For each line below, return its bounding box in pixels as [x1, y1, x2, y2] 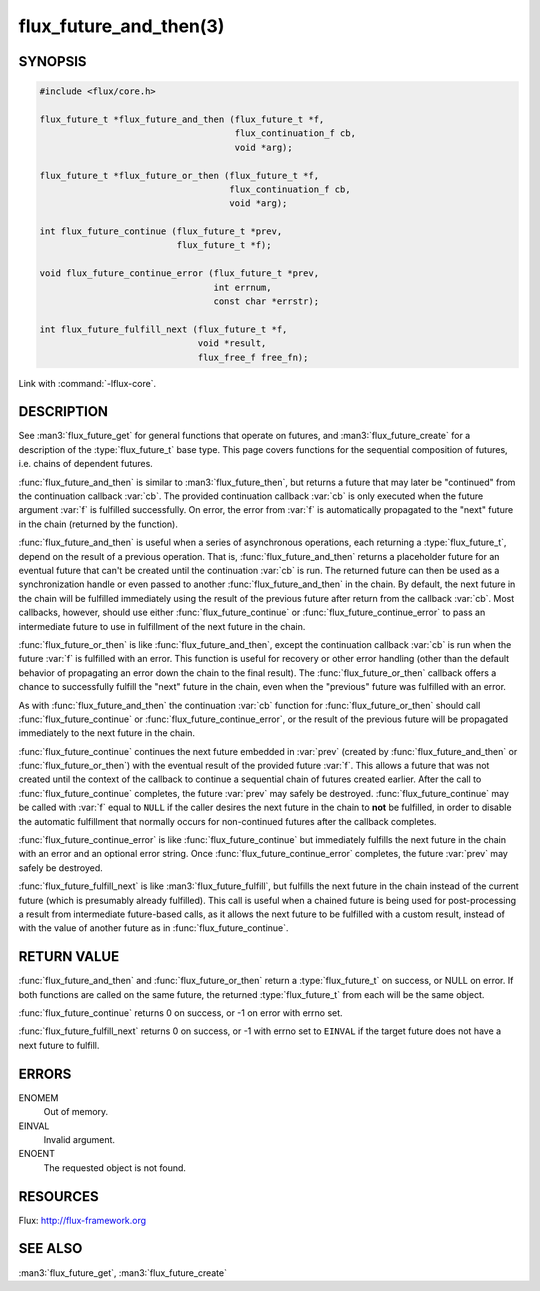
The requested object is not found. [43, 1161, 187, 1174]
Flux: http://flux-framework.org [18, 1214, 147, 1226]
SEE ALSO [18, 1240, 83, 1257]
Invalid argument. [43, 1133, 115, 1145]
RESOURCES [18, 1188, 99, 1205]
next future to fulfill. [18, 1039, 100, 1051]
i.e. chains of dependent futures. [18, 458, 154, 470]
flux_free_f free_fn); [197, 351, 309, 363]
